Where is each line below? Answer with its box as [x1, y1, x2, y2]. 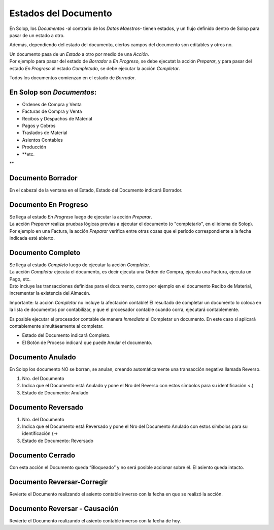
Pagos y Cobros [22, 122, 56, 129]
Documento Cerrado [9, 451, 76, 459]
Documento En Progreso [9, 200, 88, 209]
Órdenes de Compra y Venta [22, 101, 82, 107]
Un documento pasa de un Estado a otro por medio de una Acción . [9, 51, 149, 57]
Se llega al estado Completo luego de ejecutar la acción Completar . [9, 262, 151, 268]
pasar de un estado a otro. [9, 32, 65, 38]
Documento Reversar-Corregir [9, 478, 108, 486]
